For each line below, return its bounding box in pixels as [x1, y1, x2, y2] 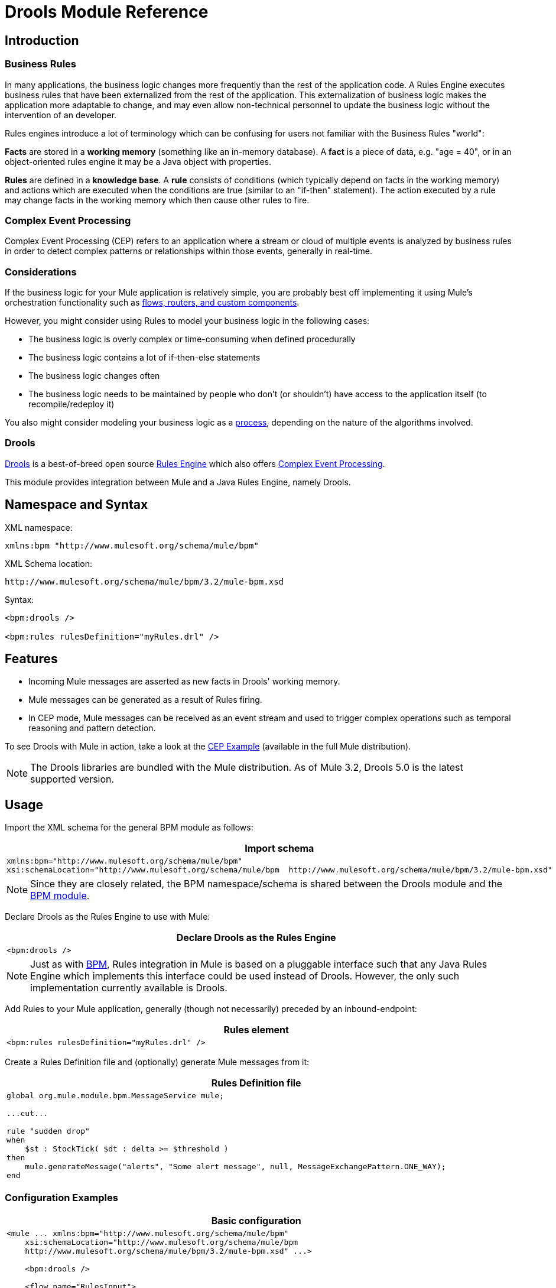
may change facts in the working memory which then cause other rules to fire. [5, 194, 310, 205]
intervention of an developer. [5, 109, 117, 120]
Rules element [223, 1024, 289, 1036]
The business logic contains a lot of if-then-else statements [28, 352, 261, 363]
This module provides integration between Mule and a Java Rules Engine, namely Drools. [5, 476, 351, 487]
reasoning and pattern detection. [28, 723, 156, 734]
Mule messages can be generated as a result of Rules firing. [28, 695, 262, 705]
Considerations [5, 265, 77, 278]
